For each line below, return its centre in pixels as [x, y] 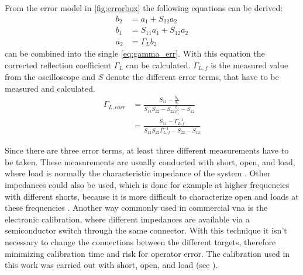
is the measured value [249, 65]
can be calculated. [158, 65]
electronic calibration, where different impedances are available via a [127, 219]
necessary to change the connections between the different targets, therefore [140, 241]
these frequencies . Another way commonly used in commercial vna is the [136, 208]
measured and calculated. [50, 88]
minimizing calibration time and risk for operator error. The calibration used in [147, 253]
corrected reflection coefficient [58, 65]
